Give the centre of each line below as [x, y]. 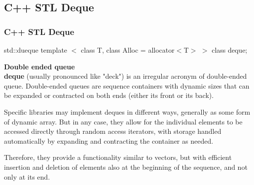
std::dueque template [36, 50]
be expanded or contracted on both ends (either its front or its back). [109, 95]
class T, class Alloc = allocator [128, 50]
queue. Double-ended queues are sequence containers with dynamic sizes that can [127, 85]
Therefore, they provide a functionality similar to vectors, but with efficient [118, 157]
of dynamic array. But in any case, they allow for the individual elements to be [123, 121]
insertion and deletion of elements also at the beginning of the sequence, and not [126, 167]
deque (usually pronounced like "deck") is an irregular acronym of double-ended [126, 76]
